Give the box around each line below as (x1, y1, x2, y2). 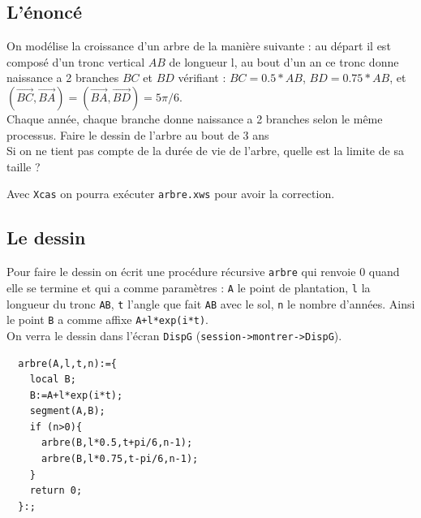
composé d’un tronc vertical (6, 53, 145, 70)
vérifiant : (178, 69, 226, 86)
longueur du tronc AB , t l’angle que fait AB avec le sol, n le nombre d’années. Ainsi (6, 295, 415, 312)
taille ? (6, 158, 41, 175)
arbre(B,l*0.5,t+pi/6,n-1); (41, 437, 193, 449)
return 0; (29, 485, 83, 497)
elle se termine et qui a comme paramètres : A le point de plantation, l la (6, 278, 371, 296)
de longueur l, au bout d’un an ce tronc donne (169, 53, 399, 70)
